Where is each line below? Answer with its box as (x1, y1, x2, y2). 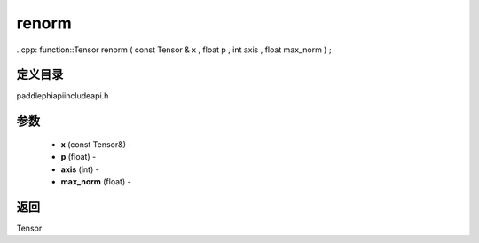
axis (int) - (60, 164, 99, 175)
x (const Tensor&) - (60, 138, 132, 150)
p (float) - (60, 152, 97, 162)
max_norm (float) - (60, 176, 132, 187)
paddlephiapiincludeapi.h (16, 90, 109, 101)
